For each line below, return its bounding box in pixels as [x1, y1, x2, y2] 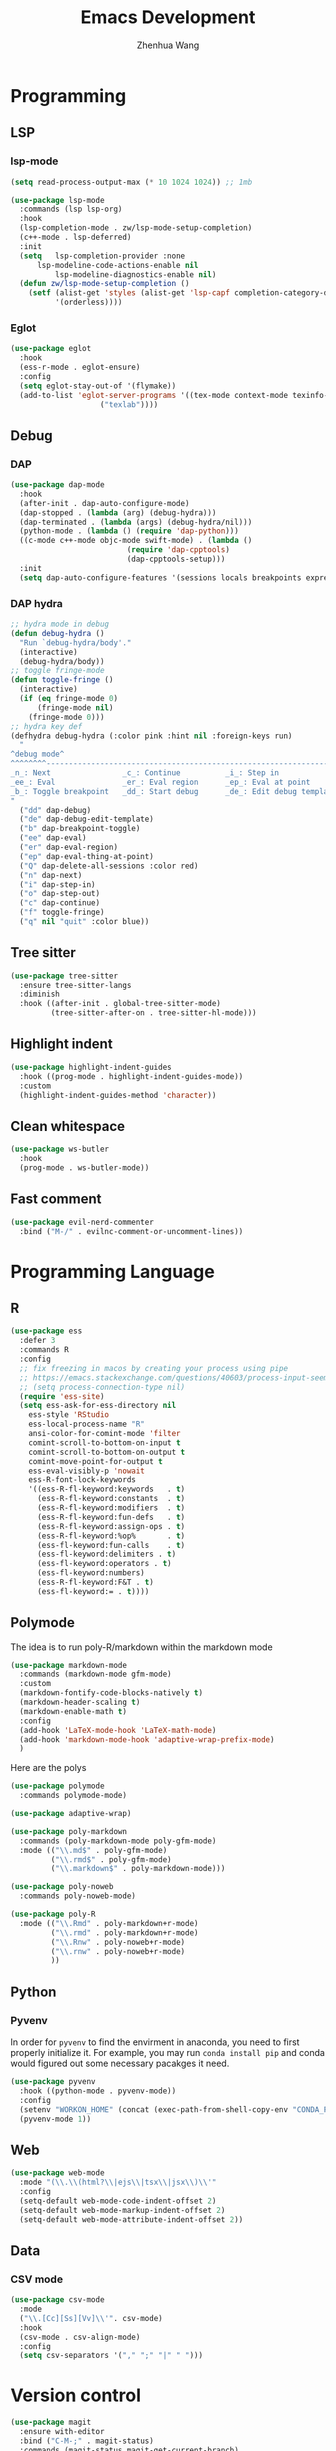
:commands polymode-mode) [19, 1791, 128, 1801]
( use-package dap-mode [10, 480, 105, 490]
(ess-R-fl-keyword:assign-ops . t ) [36, 1521, 186, 1531]
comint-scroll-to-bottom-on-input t [28, 1437, 182, 1448]
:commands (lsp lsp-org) [19, 204, 123, 215]
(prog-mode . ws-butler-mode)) [19, 1162, 150, 1173]
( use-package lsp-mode [10, 195, 105, 205]
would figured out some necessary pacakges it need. [10, 2057, 230, 2070]
